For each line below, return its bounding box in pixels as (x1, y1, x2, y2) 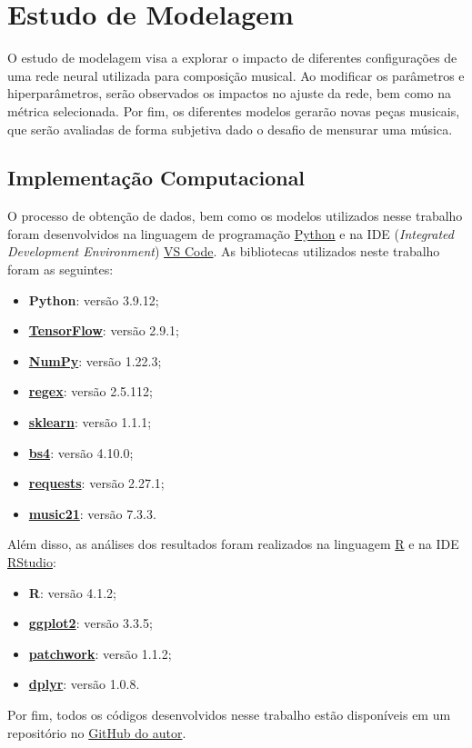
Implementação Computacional (7, 164, 306, 192)
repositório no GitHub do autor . (7, 723, 186, 742)
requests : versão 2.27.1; (28, 474, 165, 493)
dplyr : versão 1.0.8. (28, 674, 140, 693)
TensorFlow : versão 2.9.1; (28, 321, 179, 340)
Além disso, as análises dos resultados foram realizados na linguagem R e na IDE (7, 534, 459, 554)
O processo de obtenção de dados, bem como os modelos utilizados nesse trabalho (7, 206, 463, 225)
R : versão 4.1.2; (28, 583, 117, 602)
